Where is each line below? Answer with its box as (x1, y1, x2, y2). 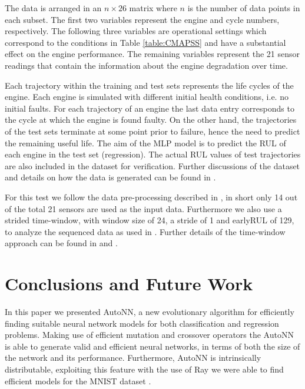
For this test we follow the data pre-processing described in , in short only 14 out (5, 190, 298, 203)
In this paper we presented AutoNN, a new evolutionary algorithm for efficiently (5, 306, 294, 317)
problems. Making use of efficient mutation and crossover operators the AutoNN (5, 328, 294, 341)
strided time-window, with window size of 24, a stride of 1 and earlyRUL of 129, (5, 214, 294, 226)
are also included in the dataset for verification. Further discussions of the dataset (5, 159, 300, 172)
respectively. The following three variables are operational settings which (5, 25, 267, 37)
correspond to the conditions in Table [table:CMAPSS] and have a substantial (5, 36, 286, 48)
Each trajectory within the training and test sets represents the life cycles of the (5, 79, 294, 91)
